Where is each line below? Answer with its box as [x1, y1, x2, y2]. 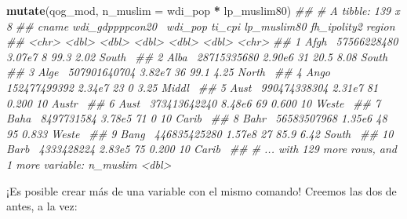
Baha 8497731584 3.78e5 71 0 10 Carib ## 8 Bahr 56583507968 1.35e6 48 [6, 110, 387, 126]
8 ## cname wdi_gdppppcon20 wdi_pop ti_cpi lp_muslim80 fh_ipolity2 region [6, 17, 395, 34]
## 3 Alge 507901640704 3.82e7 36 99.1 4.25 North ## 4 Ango [6, 64, 330, 80]
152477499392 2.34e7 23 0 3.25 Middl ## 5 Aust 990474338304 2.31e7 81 [6, 78, 379, 95]
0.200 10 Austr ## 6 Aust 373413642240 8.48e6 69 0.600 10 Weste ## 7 [6, 94, 381, 111]
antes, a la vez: [6, 198, 78, 214]
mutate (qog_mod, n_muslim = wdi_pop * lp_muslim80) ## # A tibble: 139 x [6, 2, 400, 18]
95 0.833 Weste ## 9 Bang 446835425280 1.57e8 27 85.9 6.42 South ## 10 [6, 125, 394, 141]
